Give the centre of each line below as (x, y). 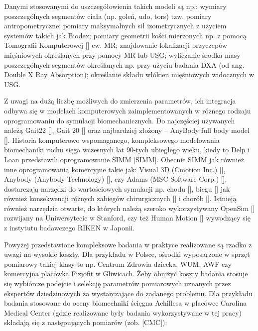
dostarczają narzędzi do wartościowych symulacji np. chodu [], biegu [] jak (117, 188)
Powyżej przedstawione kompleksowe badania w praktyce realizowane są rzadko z (128, 244)
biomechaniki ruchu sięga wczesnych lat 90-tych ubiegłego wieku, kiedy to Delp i (127, 150)
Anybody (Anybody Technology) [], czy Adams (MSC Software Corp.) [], (116, 179)
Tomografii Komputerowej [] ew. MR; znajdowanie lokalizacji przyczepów (116, 45)
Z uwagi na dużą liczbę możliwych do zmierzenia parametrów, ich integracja (120, 101)
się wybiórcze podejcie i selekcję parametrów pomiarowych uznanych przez (118, 283)
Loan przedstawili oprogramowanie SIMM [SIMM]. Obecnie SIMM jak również (124, 159)
